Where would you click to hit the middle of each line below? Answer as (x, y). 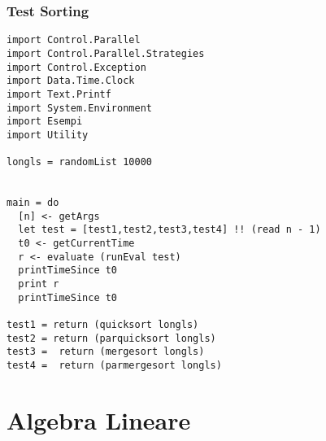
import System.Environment (79, 108)
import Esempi (45, 122)
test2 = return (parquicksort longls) (111, 338)
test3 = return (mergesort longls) (106, 352)
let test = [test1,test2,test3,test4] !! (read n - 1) (170, 230)
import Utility (48, 135)
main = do (33, 203)
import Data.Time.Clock (71, 81)
